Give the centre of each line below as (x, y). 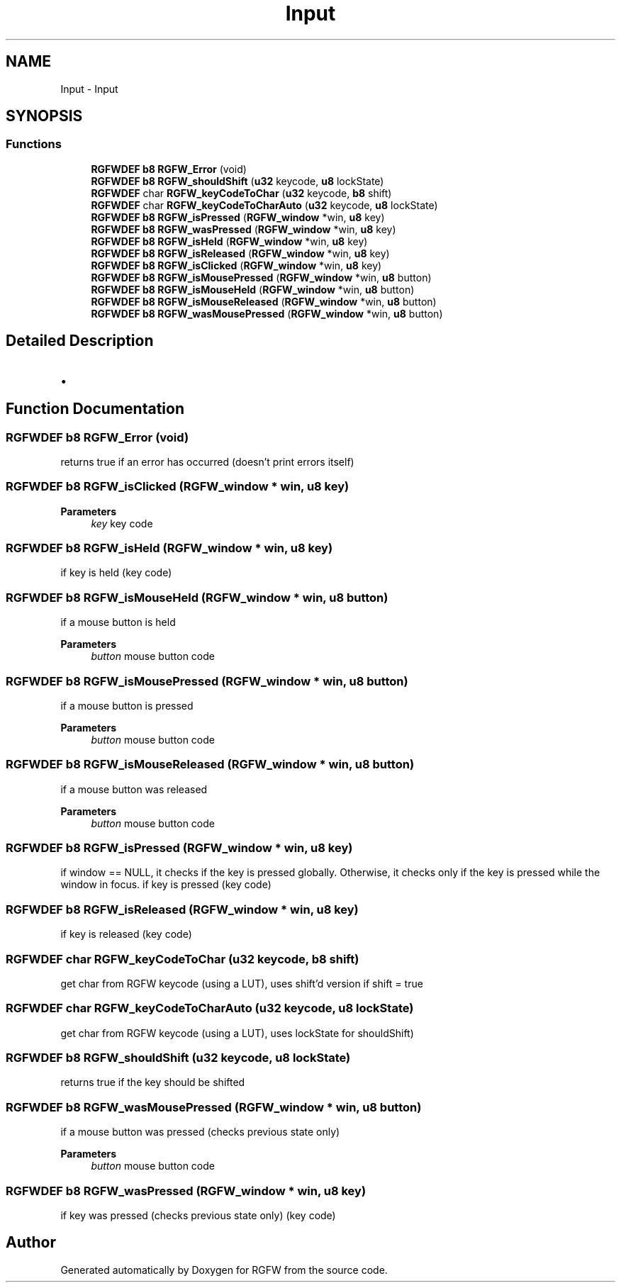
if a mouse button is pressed (127, 705)
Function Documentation (95, 409)
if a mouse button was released (134, 789)
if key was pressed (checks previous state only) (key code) (198, 1215)
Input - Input (89, 89)
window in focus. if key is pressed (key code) (166, 885)
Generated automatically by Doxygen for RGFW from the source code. (224, 1270)
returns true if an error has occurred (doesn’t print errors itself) (207, 461)
